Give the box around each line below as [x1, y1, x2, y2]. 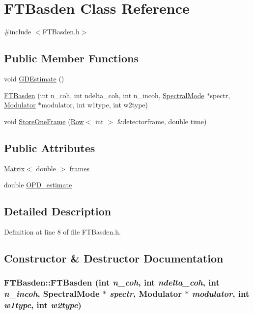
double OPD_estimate [4, 180, 72, 190]
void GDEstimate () [4, 73, 64, 83]
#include [4, 26, 31, 37]
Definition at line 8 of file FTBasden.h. [4, 226, 121, 236]
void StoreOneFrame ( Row [4, 116, 84, 126]
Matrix [4, 163, 25, 173]
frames [69, 163, 90, 173]
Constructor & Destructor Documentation [4, 250, 224, 265]
